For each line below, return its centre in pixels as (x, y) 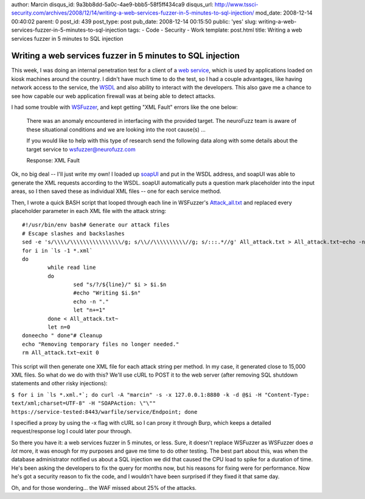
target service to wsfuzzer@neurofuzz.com (81, 149)
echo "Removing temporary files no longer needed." (101, 344)
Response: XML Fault (53, 160)
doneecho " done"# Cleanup (62, 336)
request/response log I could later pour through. (71, 431)
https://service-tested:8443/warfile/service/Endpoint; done (104, 412)
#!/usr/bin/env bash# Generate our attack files (96, 225)
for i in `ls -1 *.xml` (57, 250)
